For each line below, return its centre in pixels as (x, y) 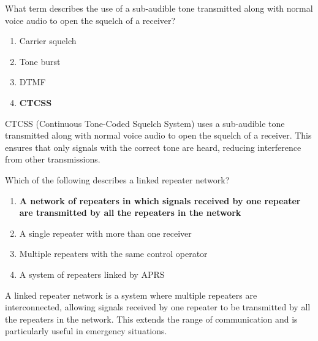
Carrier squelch (48, 41)
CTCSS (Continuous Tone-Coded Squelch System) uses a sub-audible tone (145, 123)
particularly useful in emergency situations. (86, 331)
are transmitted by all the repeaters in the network (130, 213)
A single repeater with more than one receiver (105, 233)
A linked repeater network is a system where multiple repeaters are (131, 295)
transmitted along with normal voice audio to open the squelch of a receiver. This (158, 135)
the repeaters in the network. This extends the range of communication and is (151, 319)
